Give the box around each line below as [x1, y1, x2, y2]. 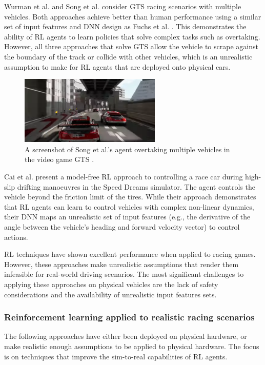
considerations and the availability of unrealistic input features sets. [4, 289, 217, 299]
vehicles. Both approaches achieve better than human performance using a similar [4, 11, 261, 22]
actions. [4, 231, 28, 242]
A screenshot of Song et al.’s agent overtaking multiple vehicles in [25, 144, 230, 154]
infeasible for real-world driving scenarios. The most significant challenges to [4, 269, 244, 279]
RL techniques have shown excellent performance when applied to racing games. [4, 249, 256, 259]
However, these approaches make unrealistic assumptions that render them [4, 258, 239, 269]
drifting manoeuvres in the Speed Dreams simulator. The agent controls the [17, 181, 255, 192]
